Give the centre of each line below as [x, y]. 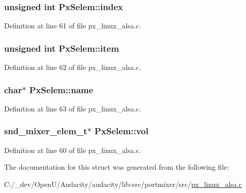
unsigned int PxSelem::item [62, 48]
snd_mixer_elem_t [46, 131]
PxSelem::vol [121, 131]
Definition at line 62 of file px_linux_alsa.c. [73, 67]
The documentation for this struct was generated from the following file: [117, 167]
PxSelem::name [61, 89]
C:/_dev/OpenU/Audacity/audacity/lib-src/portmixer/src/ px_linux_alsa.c [123, 184]
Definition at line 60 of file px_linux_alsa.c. [73, 150]
